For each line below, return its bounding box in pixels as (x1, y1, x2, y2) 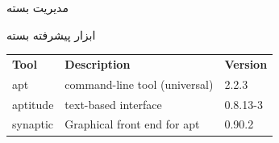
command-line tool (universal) (65, 75, 214, 92)
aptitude (12, 95, 54, 112)
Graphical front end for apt (65, 116, 200, 132)
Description (65, 55, 131, 72)
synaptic (12, 116, 54, 132)
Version (224, 55, 268, 72)
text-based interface (65, 95, 162, 112)
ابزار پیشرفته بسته (6, 26, 96, 43)
